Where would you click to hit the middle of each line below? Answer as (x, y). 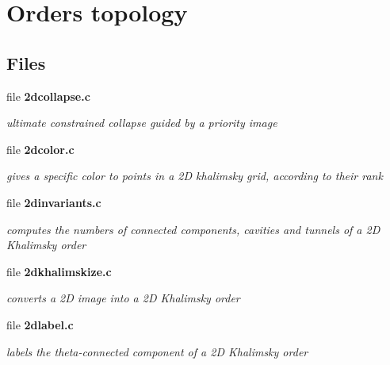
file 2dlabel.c (40, 324)
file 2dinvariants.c (54, 202)
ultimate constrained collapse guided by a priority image (142, 123)
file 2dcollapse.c (48, 96)
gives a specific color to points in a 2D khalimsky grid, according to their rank (195, 176)
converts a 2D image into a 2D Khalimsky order (123, 298)
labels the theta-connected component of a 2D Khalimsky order (157, 351)
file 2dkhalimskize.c (59, 271)
